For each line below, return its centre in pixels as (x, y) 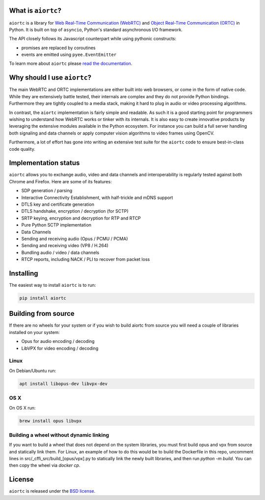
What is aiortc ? (35, 11)
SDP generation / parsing (47, 191)
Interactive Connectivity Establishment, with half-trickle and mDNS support (97, 197)
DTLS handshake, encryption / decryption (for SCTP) (75, 211)
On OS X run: (22, 408)
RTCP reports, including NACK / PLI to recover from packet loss (86, 259)
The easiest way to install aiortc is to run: (53, 285)
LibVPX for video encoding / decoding (60, 348)
